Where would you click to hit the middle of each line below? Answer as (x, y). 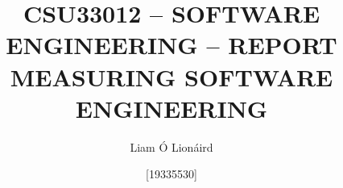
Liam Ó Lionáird (171, 146)
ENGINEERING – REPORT (171, 45)
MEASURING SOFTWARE (171, 76)
